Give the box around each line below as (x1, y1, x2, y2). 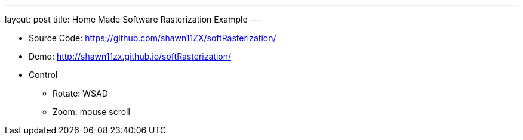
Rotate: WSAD (53, 88, 108, 98)
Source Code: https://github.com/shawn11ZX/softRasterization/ (29, 33, 276, 43)
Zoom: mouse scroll (53, 107, 130, 117)
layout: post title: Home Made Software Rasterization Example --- (5, 14, 261, 24)
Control (29, 70, 58, 80)
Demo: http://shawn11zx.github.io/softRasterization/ (29, 51, 232, 61)
